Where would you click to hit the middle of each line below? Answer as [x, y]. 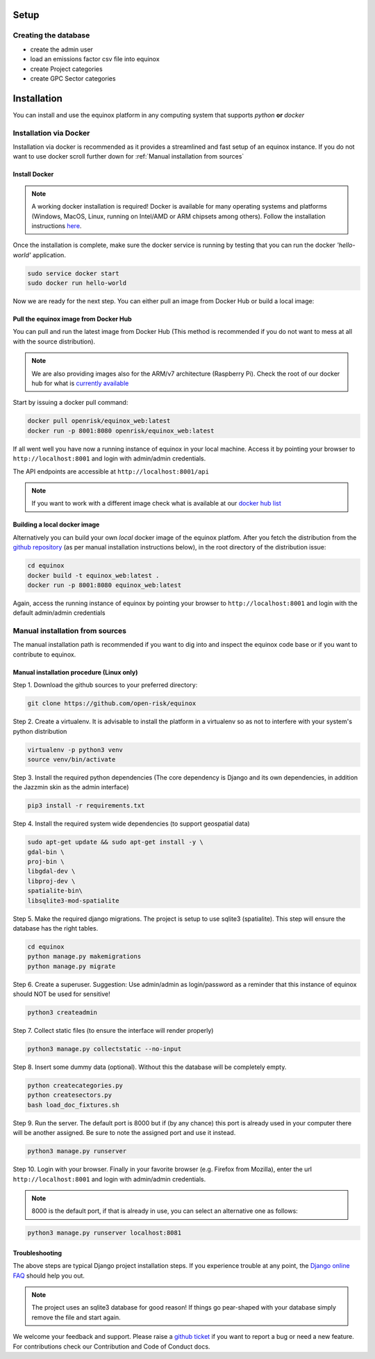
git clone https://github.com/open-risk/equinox [112, 703]
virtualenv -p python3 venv [75, 750]
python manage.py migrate [72, 966]
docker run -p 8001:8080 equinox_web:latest [105, 585]
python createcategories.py [75, 1086]
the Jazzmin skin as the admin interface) [71, 787]
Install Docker [33, 175]
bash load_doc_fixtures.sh [73, 1105]
